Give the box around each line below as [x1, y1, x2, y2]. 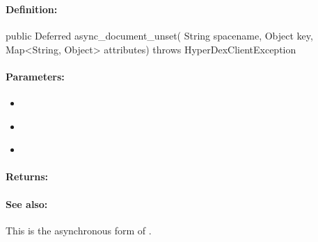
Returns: [6, 169, 49, 184]
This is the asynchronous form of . [6, 223, 152, 237]
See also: [6, 196, 48, 211]
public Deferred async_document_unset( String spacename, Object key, [6, 28, 313, 43]
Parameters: [6, 69, 65, 83]
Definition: [6, 1, 58, 16]
